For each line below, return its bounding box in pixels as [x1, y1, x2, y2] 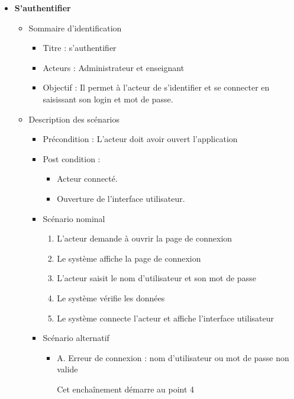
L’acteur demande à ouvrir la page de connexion [57, 232, 232, 244]
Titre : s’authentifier [43, 41, 117, 54]
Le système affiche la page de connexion [57, 252, 201, 264]
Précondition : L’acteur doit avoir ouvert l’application [43, 133, 238, 145]
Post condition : [43, 152, 101, 165]
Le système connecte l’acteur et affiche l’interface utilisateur [57, 311, 274, 324]
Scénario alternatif [43, 332, 109, 344]
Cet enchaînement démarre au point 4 [57, 382, 195, 395]
